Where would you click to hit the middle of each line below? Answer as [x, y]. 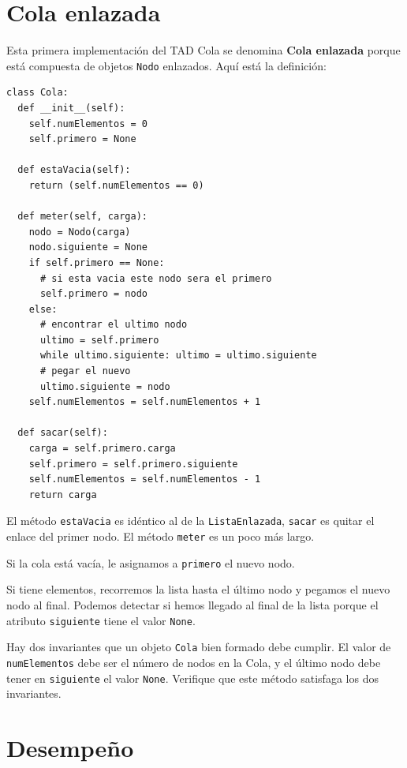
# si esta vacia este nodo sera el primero [156, 278]
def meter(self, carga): [82, 217]
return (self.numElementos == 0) [116, 185]
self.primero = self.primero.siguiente [133, 464]
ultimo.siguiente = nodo [105, 386]
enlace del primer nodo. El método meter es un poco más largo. [161, 536]
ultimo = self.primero [99, 340]
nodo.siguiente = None [88, 247]
